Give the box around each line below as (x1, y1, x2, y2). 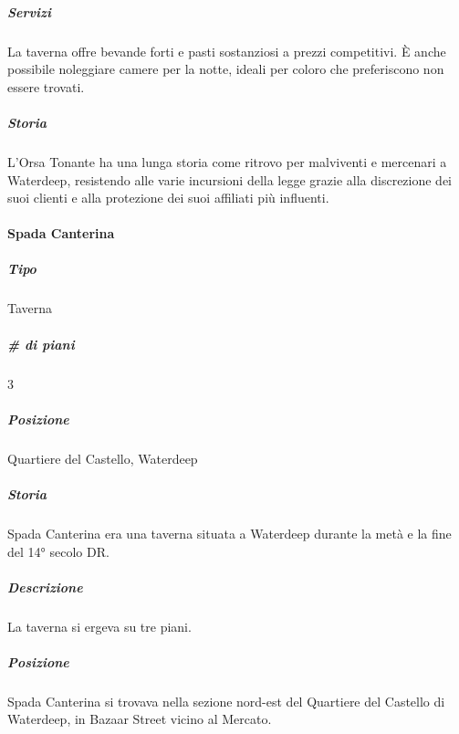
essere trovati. (7, 77, 85, 96)
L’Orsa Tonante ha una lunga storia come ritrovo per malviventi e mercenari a (7, 152, 447, 171)
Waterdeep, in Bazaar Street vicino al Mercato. (7, 709, 272, 729)
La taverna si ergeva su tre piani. (7, 616, 192, 635)
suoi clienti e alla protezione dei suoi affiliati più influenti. (7, 188, 329, 207)
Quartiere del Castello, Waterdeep (7, 448, 198, 467)
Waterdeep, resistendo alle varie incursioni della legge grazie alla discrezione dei (7, 170, 453, 189)
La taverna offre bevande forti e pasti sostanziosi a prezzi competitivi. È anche (7, 41, 446, 60)
